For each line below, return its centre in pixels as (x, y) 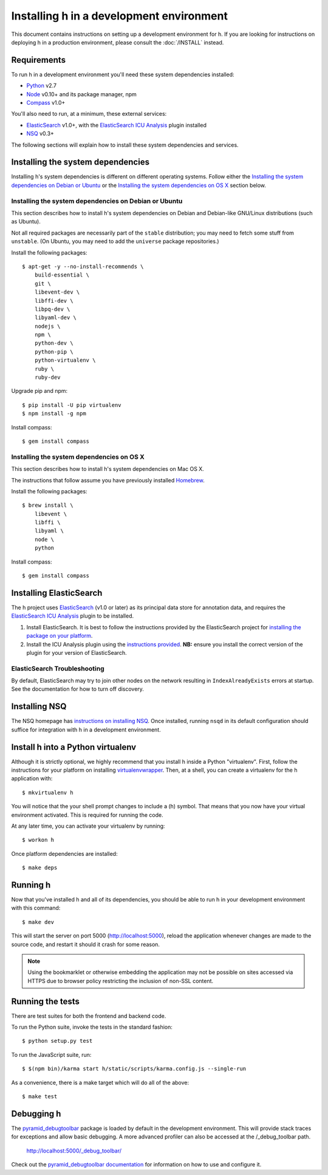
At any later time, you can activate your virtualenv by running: (88, 826)
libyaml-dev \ (56, 318)
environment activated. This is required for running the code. (87, 815)
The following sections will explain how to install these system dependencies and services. (125, 145)
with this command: (36, 908)
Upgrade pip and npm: (39, 391)
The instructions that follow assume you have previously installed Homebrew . (108, 480)
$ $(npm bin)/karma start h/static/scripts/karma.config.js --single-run (134, 1069)
